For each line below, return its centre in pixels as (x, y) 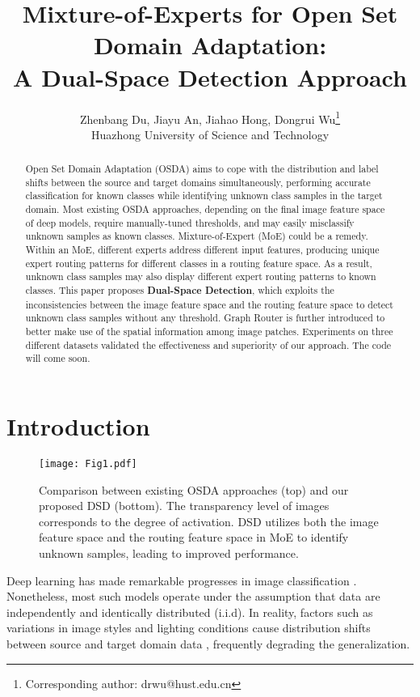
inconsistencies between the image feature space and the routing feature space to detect (209, 304)
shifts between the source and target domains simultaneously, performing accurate (198, 182)
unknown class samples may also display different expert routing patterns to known (201, 276)
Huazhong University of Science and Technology (210, 134)
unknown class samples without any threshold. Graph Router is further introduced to (205, 318)
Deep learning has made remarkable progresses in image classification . (182, 580)
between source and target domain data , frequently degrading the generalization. (208, 643)
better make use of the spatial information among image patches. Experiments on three (209, 331)
